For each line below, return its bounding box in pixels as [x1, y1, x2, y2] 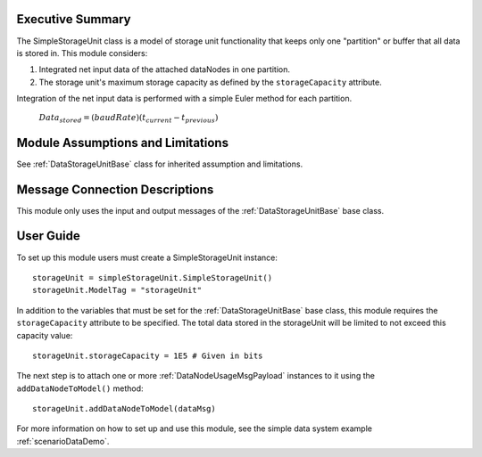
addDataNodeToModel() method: [16, 383, 144, 394]
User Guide [16, 228, 80, 244]
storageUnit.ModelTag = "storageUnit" [32, 285, 203, 296]
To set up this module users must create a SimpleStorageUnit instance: [16, 252, 278, 263]
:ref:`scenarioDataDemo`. [16, 436, 110, 446]
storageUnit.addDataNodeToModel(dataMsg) [32, 404, 216, 414]
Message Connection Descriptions [16, 182, 214, 197]
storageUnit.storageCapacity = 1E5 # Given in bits [32, 350, 263, 361]
